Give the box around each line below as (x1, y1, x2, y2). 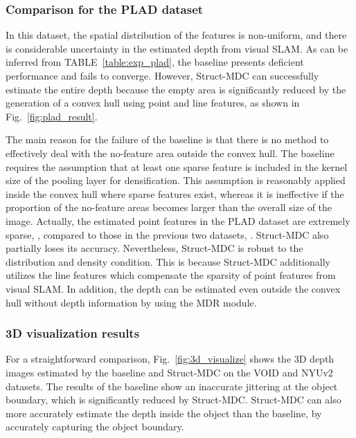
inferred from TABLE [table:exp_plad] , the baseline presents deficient (6, 55, 304, 69)
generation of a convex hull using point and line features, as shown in (6, 95, 300, 110)
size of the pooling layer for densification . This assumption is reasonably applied (6, 173, 346, 188)
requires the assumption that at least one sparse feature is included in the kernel (6, 159, 348, 174)
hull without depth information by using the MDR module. (6, 295, 257, 309)
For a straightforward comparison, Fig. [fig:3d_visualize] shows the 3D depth (6, 352, 335, 366)
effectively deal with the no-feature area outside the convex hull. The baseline (6, 145, 335, 160)
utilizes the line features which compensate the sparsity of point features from (6, 268, 336, 282)
